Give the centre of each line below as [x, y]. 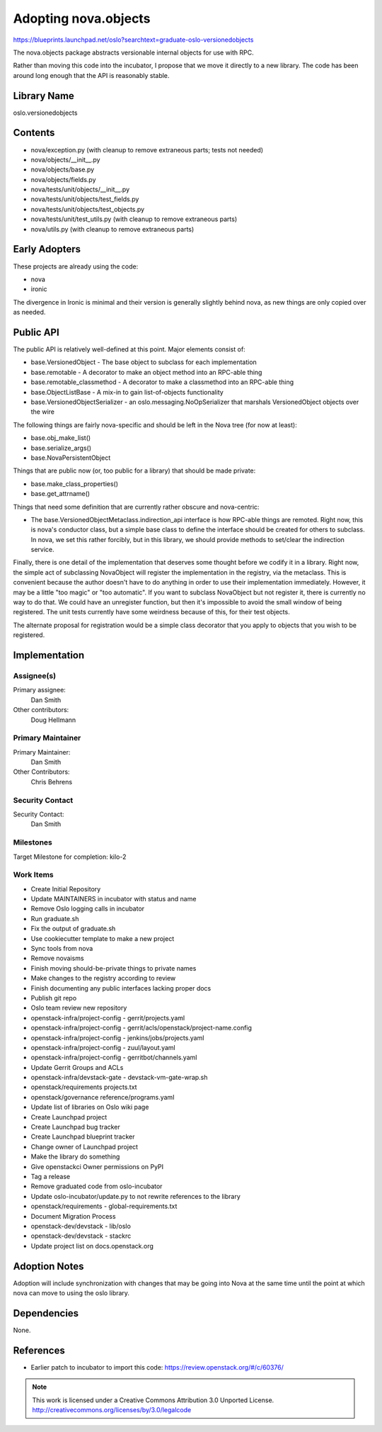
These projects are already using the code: [76, 266]
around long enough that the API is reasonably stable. [91, 75]
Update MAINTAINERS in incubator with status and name [114, 899]
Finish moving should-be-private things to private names [114, 968]
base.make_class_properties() [75, 484]
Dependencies [46, 1313]
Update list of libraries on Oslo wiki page [90, 1107]
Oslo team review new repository [79, 1008]
